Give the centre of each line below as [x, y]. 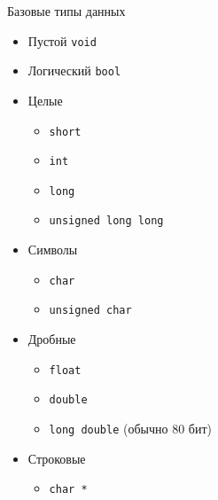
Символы [53, 250]
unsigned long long [106, 221]
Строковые [57, 458]
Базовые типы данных [66, 11]
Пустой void [62, 40]
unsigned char [90, 311]
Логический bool [74, 70]
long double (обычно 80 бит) [131, 428]
